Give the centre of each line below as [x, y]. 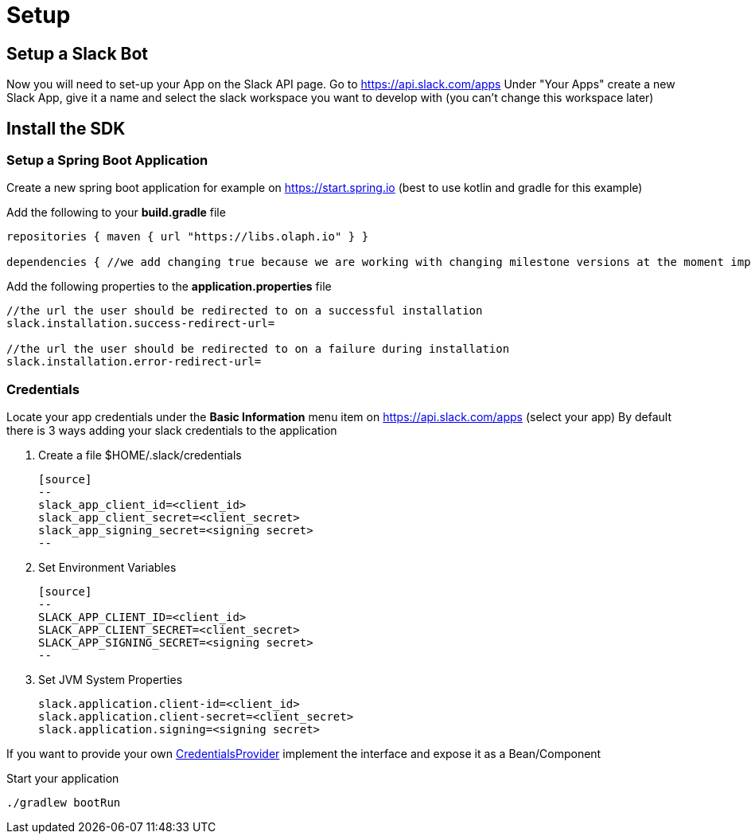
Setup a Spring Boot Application [107, 160]
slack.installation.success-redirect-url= [141, 324]
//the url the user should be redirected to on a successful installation [245, 311]
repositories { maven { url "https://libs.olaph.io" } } [188, 237]
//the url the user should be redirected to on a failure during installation [258, 349]
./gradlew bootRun [64, 803]
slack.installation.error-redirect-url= [134, 362]
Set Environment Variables [107, 568]
